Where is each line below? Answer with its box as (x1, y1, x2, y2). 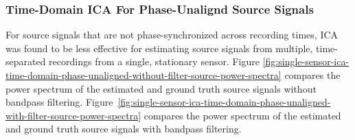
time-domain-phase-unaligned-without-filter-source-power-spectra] (5, 68, 282, 82)
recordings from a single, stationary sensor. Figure (49, 54, 260, 69)
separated (5, 54, 46, 69)
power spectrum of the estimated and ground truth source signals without (5, 81, 317, 95)
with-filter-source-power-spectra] (5, 108, 141, 122)
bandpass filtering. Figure (5, 95, 113, 109)
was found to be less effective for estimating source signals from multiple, (5, 40, 313, 55)
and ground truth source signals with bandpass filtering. (5, 121, 242, 136)
